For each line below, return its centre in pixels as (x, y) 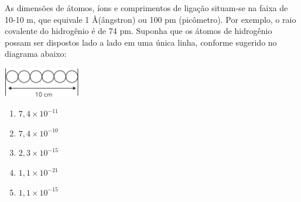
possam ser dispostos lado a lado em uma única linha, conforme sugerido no (141, 42)
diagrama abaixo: (36, 54)
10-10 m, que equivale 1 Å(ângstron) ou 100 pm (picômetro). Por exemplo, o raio (150, 19)
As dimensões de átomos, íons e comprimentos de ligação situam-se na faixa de (146, 8)
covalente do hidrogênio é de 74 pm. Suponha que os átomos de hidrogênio (138, 31)
